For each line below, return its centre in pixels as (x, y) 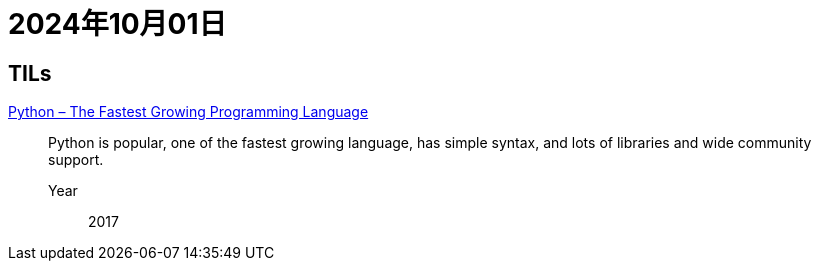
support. (76, 160)
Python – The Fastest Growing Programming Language (188, 112)
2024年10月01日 (117, 24)
